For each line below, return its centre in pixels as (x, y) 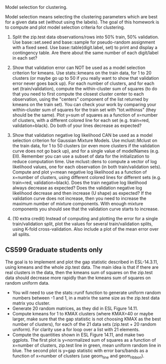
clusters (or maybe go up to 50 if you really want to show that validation (86, 78)
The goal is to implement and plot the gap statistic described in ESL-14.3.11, (82, 262)
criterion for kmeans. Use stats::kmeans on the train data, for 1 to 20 (82, 73)
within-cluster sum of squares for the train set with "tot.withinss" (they (84, 110)
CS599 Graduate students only (54, 250)
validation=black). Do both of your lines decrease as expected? (77, 125)
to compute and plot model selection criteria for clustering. (65, 27)
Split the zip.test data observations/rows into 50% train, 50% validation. (86, 37)
